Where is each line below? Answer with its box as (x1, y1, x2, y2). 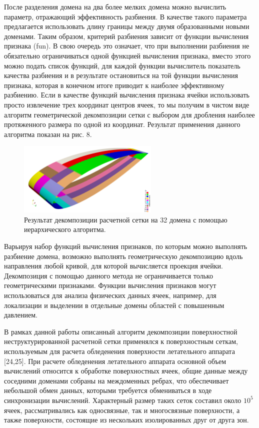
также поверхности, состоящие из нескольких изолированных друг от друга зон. (4, 414, 249, 425)
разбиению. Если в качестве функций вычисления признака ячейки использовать (4, 89, 249, 100)
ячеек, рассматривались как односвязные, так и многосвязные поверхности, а (4, 404, 240, 415)
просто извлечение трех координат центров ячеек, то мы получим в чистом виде (4, 99, 249, 109)
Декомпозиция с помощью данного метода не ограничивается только (4, 270, 213, 280)
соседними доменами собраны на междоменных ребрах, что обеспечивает (4, 375, 229, 385)
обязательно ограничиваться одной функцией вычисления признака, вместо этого (4, 50, 251, 60)
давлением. (4, 309, 37, 320)
